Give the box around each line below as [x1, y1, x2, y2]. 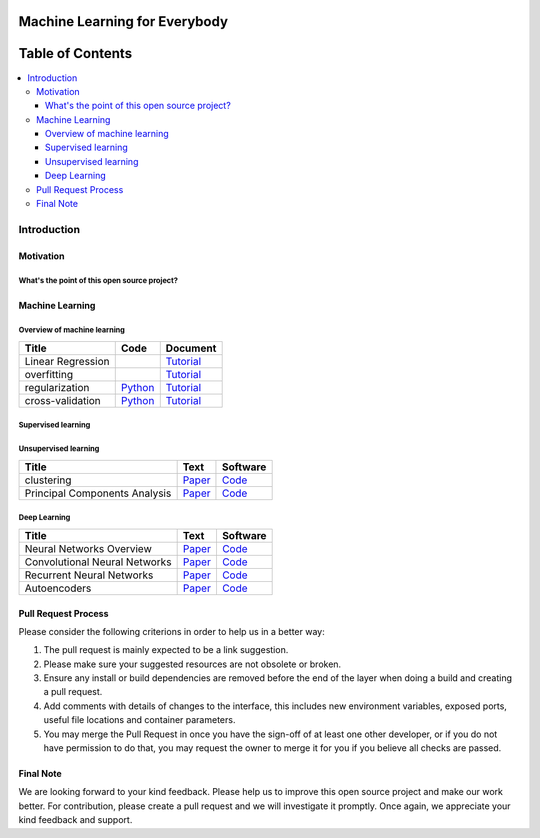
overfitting [24, 367, 74, 381]
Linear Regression [24, 354, 110, 368]
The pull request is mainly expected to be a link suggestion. [43, 644, 289, 656]
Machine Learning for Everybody [18, 13, 229, 30]
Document [165, 341, 217, 355]
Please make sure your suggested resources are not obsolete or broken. [43, 658, 342, 670]
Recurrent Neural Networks [24, 568, 154, 582]
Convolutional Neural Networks [24, 555, 172, 569]
